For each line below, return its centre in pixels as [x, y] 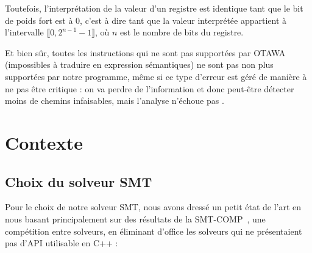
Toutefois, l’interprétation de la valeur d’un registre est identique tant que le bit [154, 8]
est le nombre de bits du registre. [182, 32]
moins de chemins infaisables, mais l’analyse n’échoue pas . [115, 101]
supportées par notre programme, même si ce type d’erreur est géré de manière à [156, 76]
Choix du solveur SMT [79, 181]
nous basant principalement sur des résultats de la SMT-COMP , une [135, 218]
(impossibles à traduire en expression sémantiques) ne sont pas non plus [139, 64]
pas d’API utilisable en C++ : [62, 243]
